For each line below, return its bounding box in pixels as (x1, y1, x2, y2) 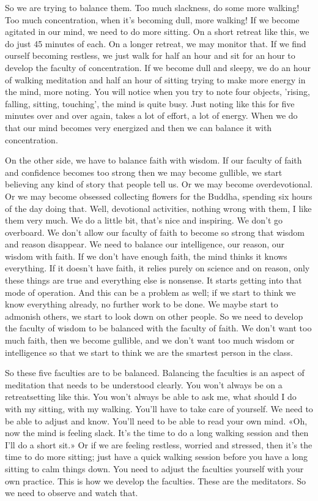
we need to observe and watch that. (5, 486, 138, 499)
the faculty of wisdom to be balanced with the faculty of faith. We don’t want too (5, 322, 312, 334)
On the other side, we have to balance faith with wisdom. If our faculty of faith (5, 154, 302, 167)
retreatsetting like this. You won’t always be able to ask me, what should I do (5, 390, 297, 403)
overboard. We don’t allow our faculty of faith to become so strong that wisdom (5, 225, 305, 238)
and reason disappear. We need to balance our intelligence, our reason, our (5, 238, 285, 250)
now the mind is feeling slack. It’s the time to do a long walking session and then (5, 426, 309, 439)
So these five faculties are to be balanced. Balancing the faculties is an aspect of (5, 366, 305, 379)
